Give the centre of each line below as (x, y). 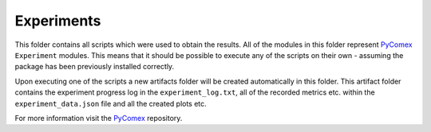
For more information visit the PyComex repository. (99, 118)
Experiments (58, 21)
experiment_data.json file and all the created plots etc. (111, 103)
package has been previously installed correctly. (95, 67)
